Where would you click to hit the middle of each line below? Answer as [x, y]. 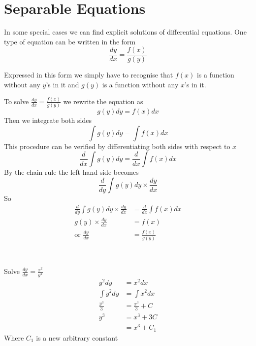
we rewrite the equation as [103, 101]
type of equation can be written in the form [70, 41]
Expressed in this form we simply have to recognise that [89, 75]
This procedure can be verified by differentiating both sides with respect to [117, 146]
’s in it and [63, 84]
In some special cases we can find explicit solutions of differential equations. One [125, 32]
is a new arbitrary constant [77, 337]
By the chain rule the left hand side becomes [71, 172]
